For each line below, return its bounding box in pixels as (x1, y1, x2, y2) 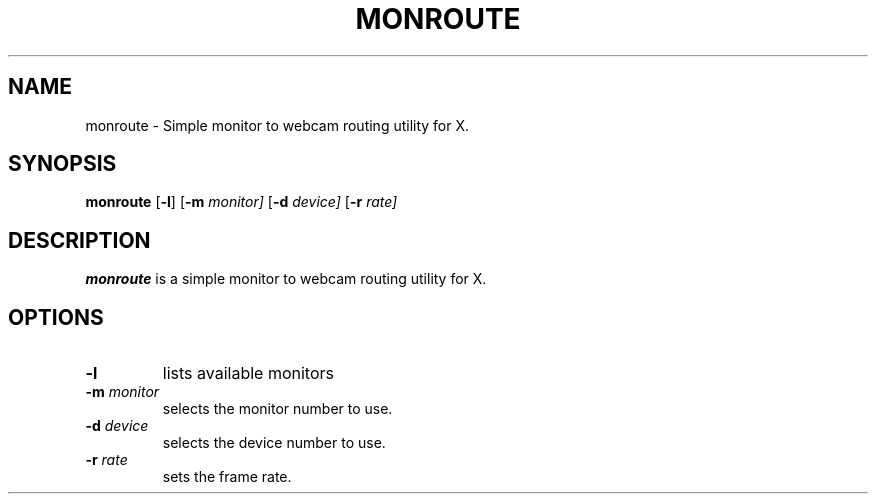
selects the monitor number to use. (162, 400, 393, 418)
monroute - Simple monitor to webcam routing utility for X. (85, 116, 470, 134)
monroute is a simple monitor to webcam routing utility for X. (85, 270, 487, 288)
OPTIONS (8, 304, 104, 330)
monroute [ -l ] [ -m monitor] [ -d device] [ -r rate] (85, 193, 398, 211)
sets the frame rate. (162, 468, 292, 486)
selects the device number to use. (162, 434, 386, 452)
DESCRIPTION (8, 227, 151, 253)
